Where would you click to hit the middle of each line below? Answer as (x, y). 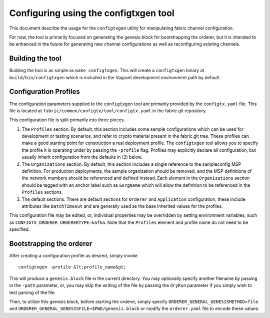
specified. (19, 229)
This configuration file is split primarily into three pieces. (67, 120)
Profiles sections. (42, 192)
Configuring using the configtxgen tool (92, 13)
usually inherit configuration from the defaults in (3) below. (82, 157)
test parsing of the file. (32, 292)
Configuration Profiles (44, 92)
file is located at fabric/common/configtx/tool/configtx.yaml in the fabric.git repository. (108, 111)
